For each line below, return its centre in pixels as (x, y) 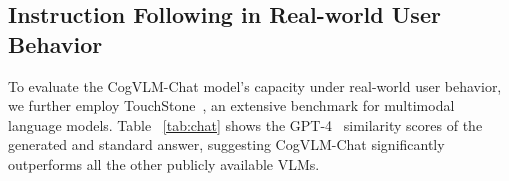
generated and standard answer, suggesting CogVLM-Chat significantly (226, 144)
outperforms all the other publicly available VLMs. (164, 163)
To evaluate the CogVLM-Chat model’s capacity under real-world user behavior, (255, 85)
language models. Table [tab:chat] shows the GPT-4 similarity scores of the (245, 124)
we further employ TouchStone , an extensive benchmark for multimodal (231, 105)
